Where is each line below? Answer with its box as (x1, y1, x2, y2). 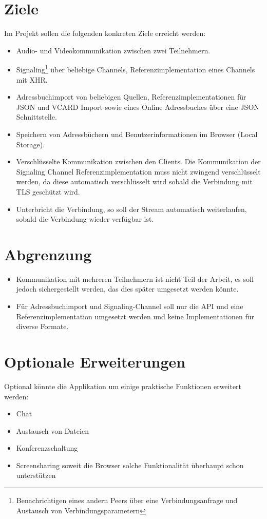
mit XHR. (16, 74, 48, 85)
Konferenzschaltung (16, 443, 78, 453)
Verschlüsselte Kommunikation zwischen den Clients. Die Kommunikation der (16, 156, 261, 167)
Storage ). (16, 139, 45, 149)
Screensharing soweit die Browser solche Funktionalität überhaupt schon (16, 459, 244, 470)
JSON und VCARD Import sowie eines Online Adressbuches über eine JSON (16, 101, 259, 112)
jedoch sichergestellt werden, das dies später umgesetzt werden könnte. (16, 283, 239, 294)
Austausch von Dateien (16, 425, 89, 436)
